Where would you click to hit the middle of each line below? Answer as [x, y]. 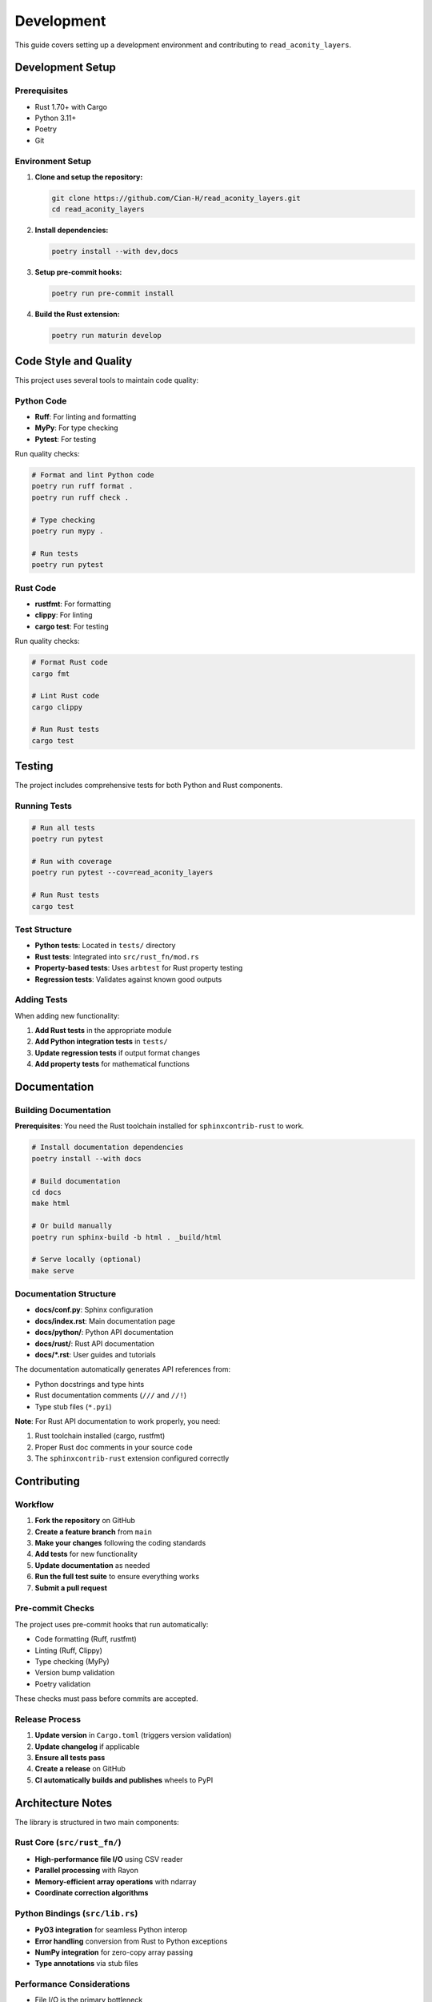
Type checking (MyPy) [72, 1661]
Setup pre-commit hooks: [78, 272]
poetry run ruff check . [80, 497]
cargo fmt [51, 673]
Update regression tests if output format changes [117, 1052]
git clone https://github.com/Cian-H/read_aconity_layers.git [176, 198]
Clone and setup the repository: [89, 177]
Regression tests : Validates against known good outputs [128, 979]
